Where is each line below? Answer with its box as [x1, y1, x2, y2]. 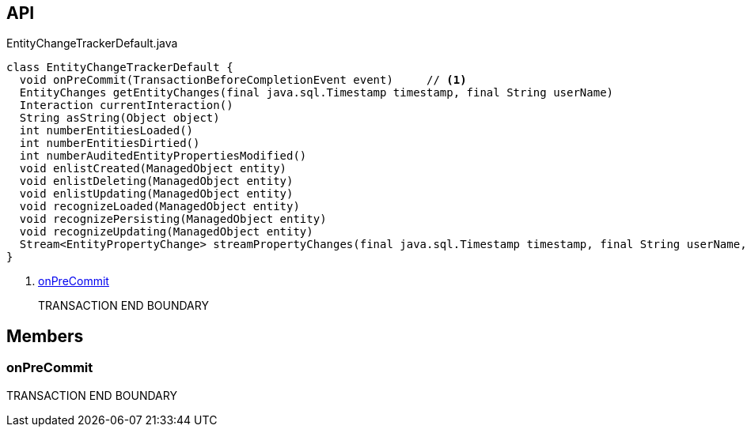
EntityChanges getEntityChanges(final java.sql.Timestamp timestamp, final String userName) [19, 86, 614, 100]
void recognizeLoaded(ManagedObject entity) [19, 200, 300, 213]
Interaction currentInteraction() [19, 99, 233, 112]
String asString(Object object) [19, 111, 220, 125]
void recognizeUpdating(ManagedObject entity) [19, 225, 313, 239]
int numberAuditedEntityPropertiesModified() [19, 149, 307, 163]
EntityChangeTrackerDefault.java [6, 36, 178, 51]
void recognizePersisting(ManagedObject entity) [19, 213, 327, 226]
